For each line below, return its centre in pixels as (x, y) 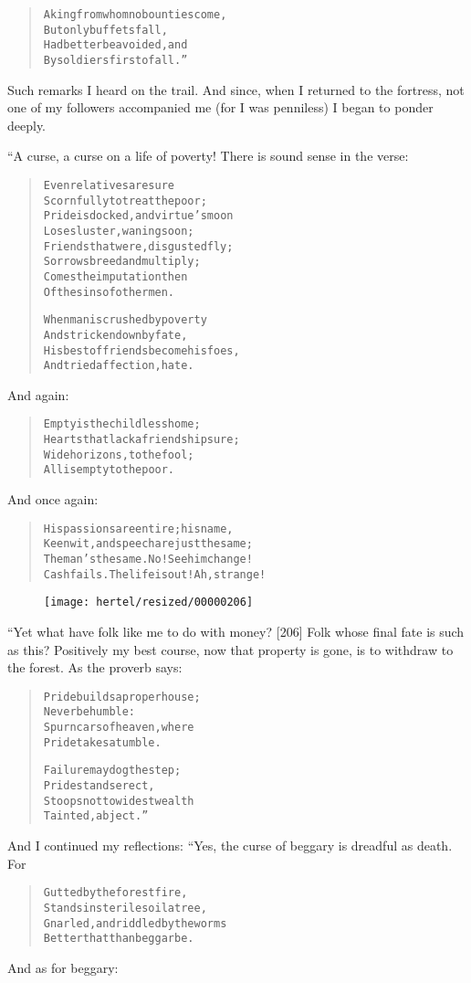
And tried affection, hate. (119, 366)
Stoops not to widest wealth (119, 801)
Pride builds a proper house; (122, 697)
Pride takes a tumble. (102, 742)
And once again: (53, 499)
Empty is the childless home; (122, 424)
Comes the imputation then (115, 276)
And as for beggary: (63, 967)
